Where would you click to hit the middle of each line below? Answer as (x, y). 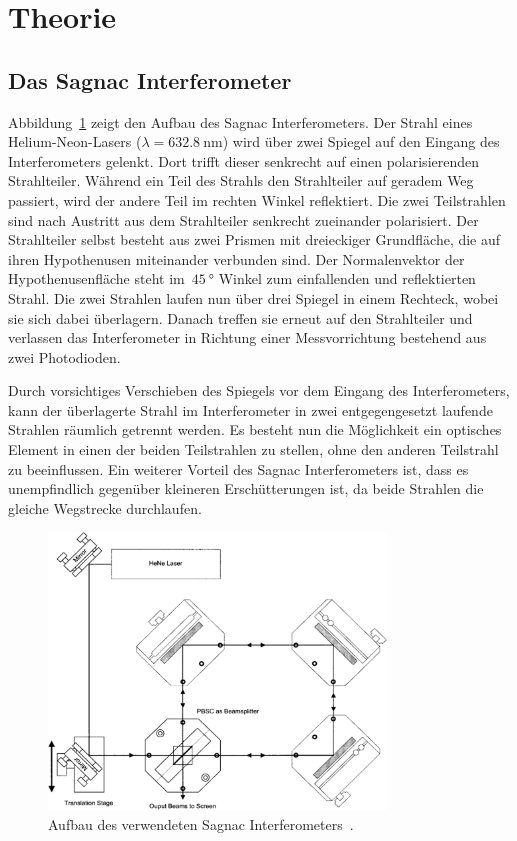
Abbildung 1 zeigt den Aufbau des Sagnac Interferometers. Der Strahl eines (240, 121)
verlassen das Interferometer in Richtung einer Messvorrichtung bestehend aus (247, 337)
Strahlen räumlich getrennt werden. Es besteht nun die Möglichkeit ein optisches (255, 429)
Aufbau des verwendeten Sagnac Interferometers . (201, 823)
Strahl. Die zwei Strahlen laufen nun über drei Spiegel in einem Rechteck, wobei (253, 297)
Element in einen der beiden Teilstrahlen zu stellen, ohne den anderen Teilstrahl (253, 449)
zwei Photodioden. (64, 356)
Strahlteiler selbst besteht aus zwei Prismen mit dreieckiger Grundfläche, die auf (254, 239)
